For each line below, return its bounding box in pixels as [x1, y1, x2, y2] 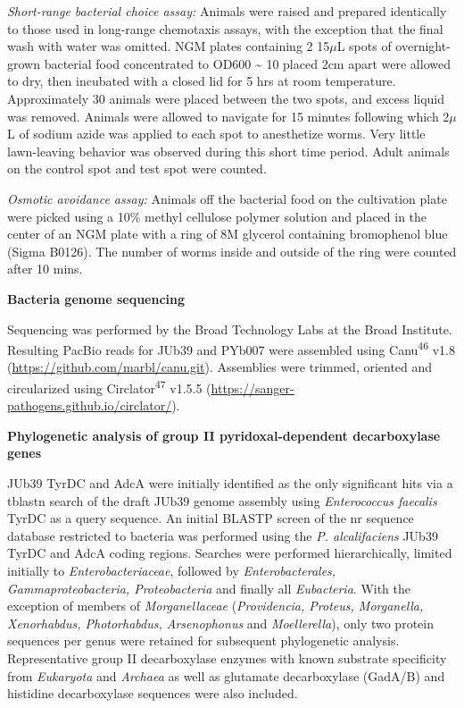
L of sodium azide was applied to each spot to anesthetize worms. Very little [7, 124, 426, 143]
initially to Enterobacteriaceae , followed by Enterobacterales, [7, 560, 336, 579]
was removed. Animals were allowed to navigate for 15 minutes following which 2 [7, 106, 450, 125]
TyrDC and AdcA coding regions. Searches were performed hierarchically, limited [7, 544, 452, 562]
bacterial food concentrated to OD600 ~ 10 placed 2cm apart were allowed [44, 54, 451, 72]
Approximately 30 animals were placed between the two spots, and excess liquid [7, 88, 445, 107]
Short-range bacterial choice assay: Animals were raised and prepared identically [7, 2, 447, 20]
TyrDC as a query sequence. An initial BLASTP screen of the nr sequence [7, 509, 414, 527]
